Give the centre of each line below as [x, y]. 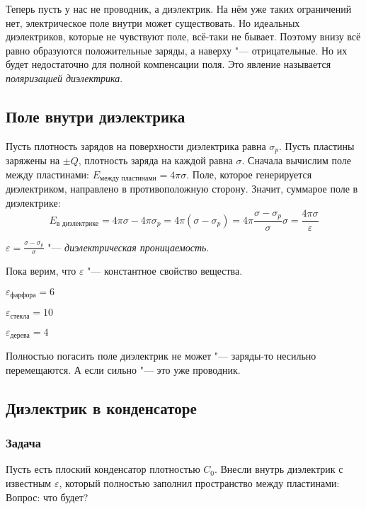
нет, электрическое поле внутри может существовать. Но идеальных [153, 22]
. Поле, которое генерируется [249, 174]
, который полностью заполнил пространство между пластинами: [199, 483]
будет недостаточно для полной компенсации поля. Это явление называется [168, 64]
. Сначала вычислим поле [297, 160]
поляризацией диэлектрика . [64, 78]
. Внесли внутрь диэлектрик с [279, 469]
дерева [20, 336]
